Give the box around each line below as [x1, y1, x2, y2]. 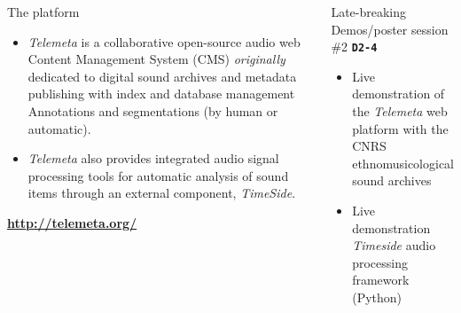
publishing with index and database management [27, 84, 295, 103]
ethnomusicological [352, 153, 454, 172]
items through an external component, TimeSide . [27, 184, 296, 202]
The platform [7, 3, 80, 20]
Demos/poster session [331, 20, 449, 38]
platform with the [352, 119, 449, 137]
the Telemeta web [352, 102, 448, 121]
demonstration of [352, 84, 445, 103]
